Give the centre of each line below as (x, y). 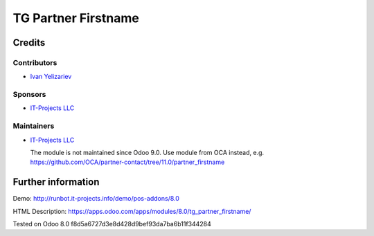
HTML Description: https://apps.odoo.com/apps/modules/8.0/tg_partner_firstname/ (132, 211)
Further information (56, 182)
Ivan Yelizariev (51, 77)
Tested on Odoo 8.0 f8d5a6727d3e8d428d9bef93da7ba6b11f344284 (112, 224)
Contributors (35, 62)
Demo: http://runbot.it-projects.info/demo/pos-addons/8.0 (96, 199)
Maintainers (34, 126)
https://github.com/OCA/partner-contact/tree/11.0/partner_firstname (127, 162)
